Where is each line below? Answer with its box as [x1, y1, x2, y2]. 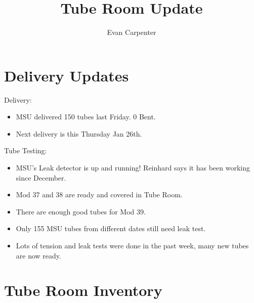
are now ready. [16, 250, 61, 261]
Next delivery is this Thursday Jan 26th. [16, 128, 142, 139]
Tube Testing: [4, 145, 47, 156]
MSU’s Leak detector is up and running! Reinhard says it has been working [16, 162, 250, 173]
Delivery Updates [4, 65, 129, 85]
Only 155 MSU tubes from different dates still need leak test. [16, 223, 206, 234]
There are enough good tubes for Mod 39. [16, 206, 146, 217]
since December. [16, 172, 66, 183]
